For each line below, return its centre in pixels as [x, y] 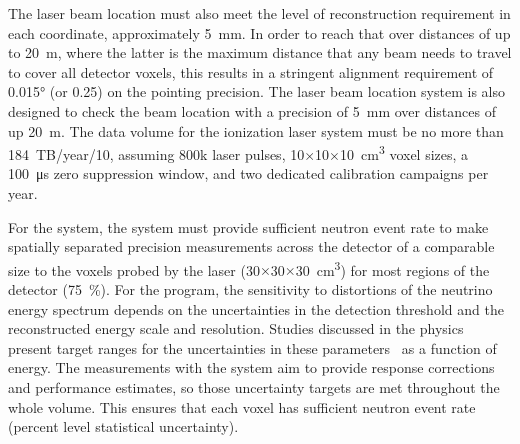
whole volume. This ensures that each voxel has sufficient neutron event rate [242, 406]
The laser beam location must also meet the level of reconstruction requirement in [259, 13]
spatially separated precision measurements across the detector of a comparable [251, 246]
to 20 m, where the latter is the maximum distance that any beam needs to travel [260, 52]
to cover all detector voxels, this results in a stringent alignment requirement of [251, 71]
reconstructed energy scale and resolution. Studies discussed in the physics [236, 328]
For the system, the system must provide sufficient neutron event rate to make [248, 226]
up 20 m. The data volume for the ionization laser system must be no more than [256, 130]
